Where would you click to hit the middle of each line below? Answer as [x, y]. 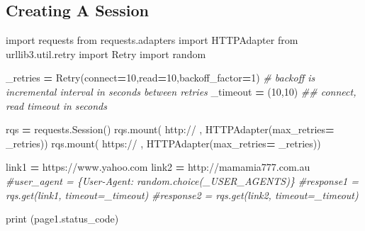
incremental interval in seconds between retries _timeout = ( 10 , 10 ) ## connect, [181, 91]
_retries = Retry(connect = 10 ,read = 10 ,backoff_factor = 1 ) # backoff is [161, 78]
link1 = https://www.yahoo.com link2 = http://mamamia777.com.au [158, 167]
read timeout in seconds [56, 105]
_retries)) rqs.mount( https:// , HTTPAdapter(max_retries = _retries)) [163, 143]
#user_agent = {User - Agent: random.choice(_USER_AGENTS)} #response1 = [182, 180]
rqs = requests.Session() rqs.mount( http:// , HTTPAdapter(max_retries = [170, 129]
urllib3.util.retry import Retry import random [106, 53]
